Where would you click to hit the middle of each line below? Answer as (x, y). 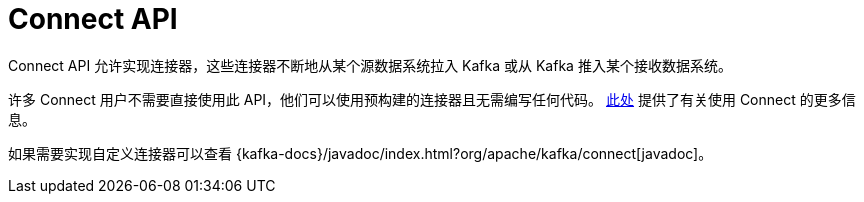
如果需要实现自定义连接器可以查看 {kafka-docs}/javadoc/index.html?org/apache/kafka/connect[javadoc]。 (360, 153)
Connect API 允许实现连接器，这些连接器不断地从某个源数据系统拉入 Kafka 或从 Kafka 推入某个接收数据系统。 (370, 65)
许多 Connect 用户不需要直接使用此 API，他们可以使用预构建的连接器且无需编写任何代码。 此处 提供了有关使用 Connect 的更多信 (432, 99)
